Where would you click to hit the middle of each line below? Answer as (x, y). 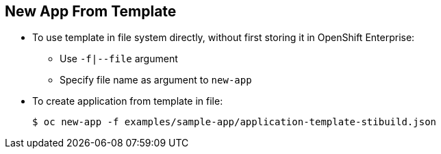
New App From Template (91, 11)
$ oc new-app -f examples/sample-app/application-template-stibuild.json (235, 122)
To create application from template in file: (128, 101)
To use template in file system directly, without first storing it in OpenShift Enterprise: (224, 38)
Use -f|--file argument (119, 59)
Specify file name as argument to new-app (156, 80)
